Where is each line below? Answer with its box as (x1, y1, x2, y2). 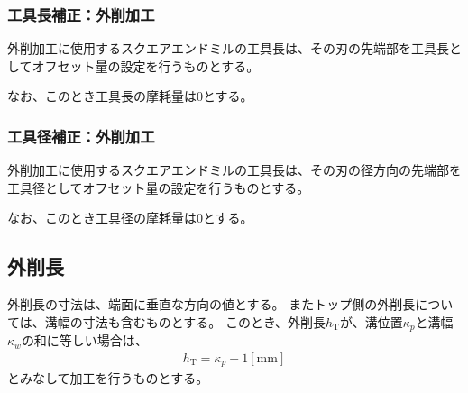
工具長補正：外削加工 (7, 3, 155, 25)
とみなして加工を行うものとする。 (7, 369, 209, 388)
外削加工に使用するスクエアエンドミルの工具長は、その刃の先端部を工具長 (7, 39, 449, 58)
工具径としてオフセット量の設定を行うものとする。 (7, 178, 310, 196)
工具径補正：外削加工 (7, 124, 155, 147)
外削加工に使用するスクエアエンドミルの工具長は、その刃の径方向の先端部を (7, 160, 462, 179)
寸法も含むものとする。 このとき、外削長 (82, 312, 326, 331)
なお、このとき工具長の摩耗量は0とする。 (7, 87, 253, 105)
